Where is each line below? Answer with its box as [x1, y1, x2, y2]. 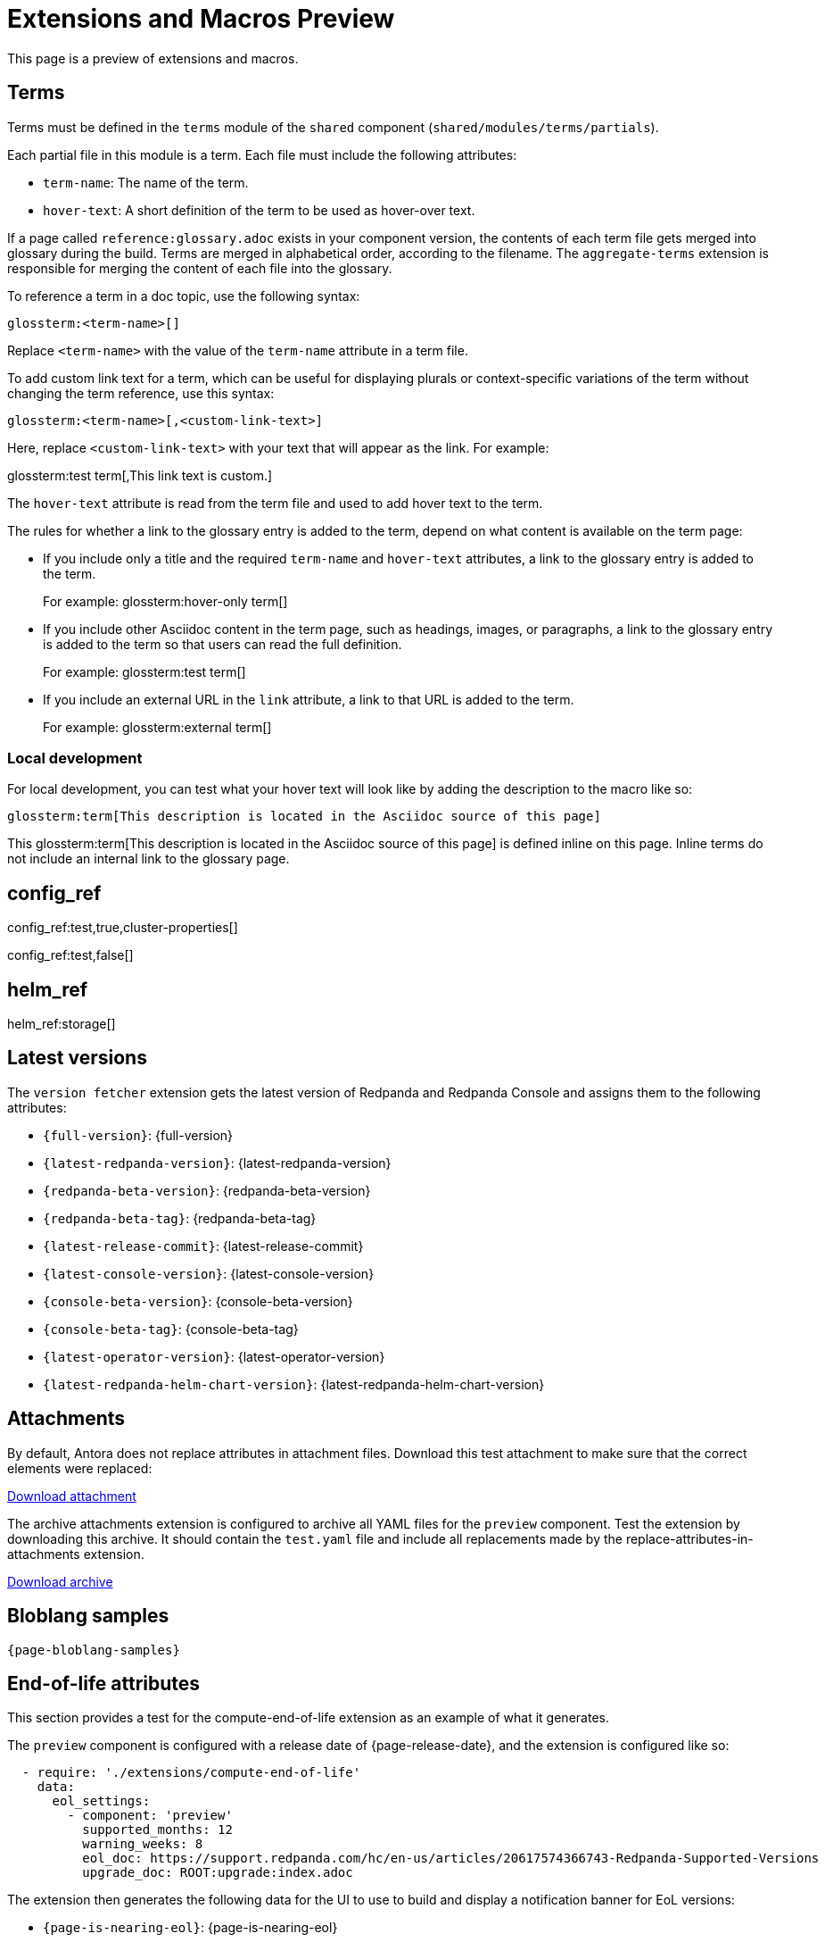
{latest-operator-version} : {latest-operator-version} [43, 1348, 385, 1364]
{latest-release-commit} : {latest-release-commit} [43, 1238, 364, 1254]
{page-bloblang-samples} [7, 1642, 180, 1657]
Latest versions [7, 1046, 147, 1070]
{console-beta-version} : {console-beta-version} [43, 1293, 353, 1309]
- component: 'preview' [67, 1808, 233, 1823]
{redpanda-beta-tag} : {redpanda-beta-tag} [43, 1210, 317, 1226]
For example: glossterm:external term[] [43, 719, 272, 735]
